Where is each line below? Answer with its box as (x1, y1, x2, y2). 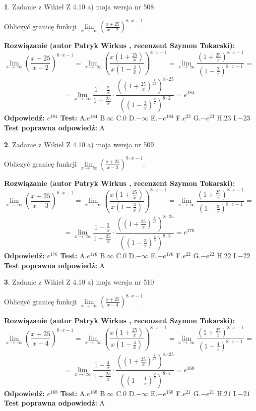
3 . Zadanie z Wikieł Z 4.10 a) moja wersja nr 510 (4, 277, 154, 287)
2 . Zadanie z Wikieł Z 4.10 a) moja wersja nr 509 (4, 139, 154, 149)
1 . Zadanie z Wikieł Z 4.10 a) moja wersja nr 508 (4, 1, 154, 11)
